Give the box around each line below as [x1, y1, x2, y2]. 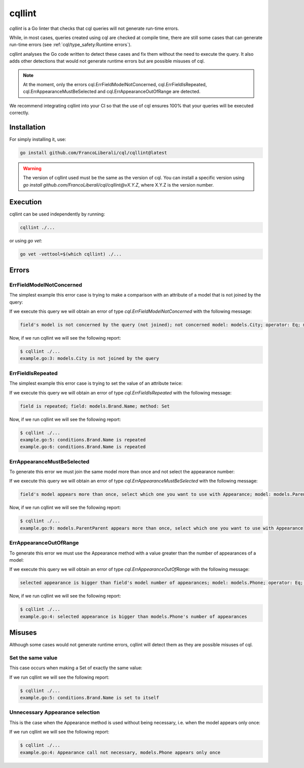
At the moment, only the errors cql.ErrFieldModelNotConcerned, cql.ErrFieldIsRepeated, [23, 81, 207, 87]
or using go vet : [9, 237, 43, 243]
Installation [9, 123, 46, 131]
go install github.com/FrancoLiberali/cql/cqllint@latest [20, 150, 167, 156]
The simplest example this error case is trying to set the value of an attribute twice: [9, 380, 183, 386]
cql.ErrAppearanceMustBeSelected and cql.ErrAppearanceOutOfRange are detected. [23, 89, 201, 95]
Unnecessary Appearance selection [9, 709, 100, 716]
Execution [9, 198, 42, 206]
